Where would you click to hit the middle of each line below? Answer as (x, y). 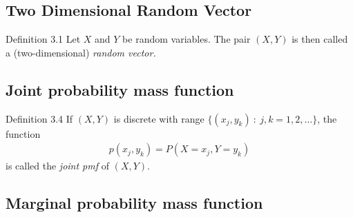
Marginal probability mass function (134, 203)
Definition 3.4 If (39, 118)
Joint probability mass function (120, 89)
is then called (320, 39)
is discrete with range (159, 118)
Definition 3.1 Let (43, 39)
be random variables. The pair (187, 39)
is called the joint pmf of (57, 166)
